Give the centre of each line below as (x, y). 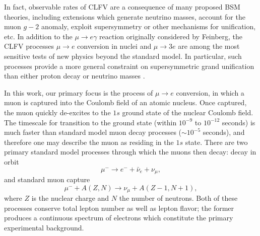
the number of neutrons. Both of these (178, 198)
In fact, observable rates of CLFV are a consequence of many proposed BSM (122, 7)
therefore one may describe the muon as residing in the (89, 142)
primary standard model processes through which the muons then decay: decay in (130, 152)
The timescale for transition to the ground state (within (90, 122)
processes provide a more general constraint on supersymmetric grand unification (129, 66)
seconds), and (224, 132)
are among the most (209, 46)
